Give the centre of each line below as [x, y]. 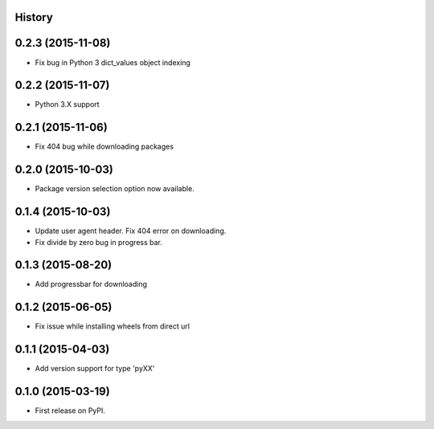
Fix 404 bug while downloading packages [104, 147]
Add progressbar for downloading [91, 284]
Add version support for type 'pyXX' [95, 369]
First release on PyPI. [70, 411]
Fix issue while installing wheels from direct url [113, 326]
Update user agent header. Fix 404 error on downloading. [131, 231]
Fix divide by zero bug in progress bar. [98, 242]
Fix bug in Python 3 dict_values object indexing [113, 62]
